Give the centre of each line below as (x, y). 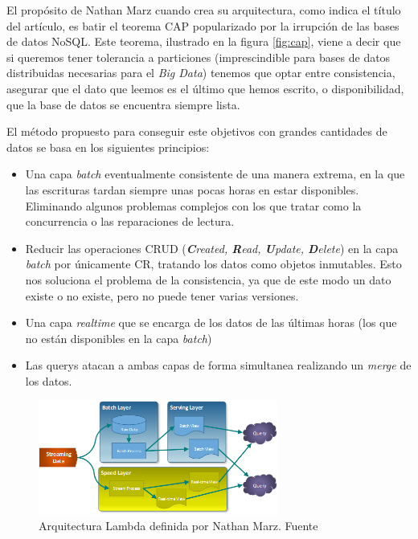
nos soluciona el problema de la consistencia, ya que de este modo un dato (208, 279)
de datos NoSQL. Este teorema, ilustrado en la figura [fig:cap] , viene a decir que (204, 41)
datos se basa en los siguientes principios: (108, 147)
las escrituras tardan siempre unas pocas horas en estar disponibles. (192, 189)
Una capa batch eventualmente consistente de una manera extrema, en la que (215, 174)
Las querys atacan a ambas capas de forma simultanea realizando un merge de (218, 365)
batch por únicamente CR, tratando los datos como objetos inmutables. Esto (213, 264)
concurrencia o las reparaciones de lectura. (130, 221)
